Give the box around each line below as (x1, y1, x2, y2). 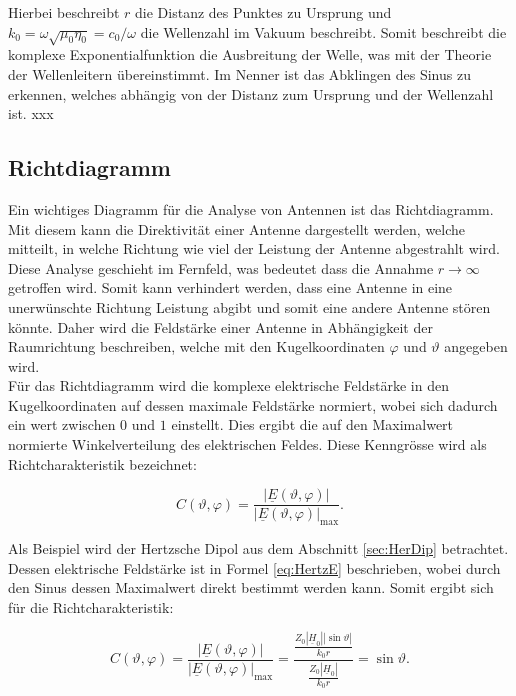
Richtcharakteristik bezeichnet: (8, 453, 197, 474)
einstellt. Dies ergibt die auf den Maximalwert (171, 414, 454, 435)
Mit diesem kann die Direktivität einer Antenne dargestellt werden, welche (8, 218, 466, 239)
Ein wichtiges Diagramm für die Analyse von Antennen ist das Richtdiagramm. (8, 198, 494, 219)
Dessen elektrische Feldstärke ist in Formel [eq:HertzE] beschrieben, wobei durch (8, 557, 501, 578)
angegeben (444, 336, 508, 357)
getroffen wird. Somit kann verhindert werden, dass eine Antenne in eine (8, 277, 453, 298)
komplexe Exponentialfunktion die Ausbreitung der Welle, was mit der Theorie (8, 44, 492, 65)
